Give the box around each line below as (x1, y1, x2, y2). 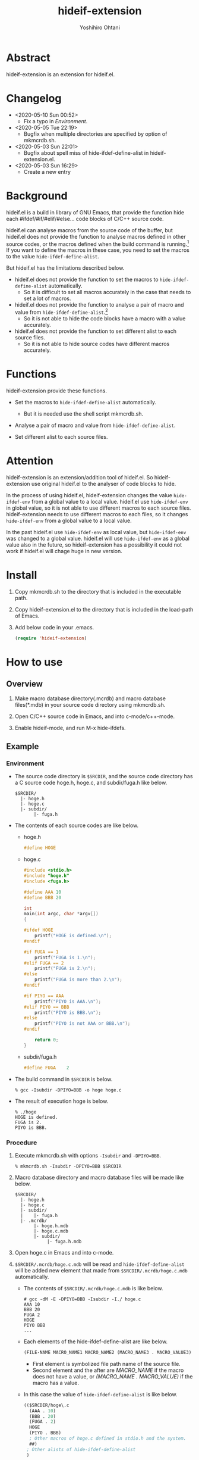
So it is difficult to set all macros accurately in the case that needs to (23, 289, 191, 296)
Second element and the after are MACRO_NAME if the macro (32, 1367, 184, 1374)
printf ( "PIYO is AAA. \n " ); (34, 999, 102, 1004)
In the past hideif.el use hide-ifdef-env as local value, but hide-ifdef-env (6, 528, 187, 535)
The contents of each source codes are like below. (14, 822, 139, 829)
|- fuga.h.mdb (46, 1238, 82, 1244)
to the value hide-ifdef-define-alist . (6, 253, 99, 260)
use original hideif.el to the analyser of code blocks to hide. (31, 480, 176, 487)
